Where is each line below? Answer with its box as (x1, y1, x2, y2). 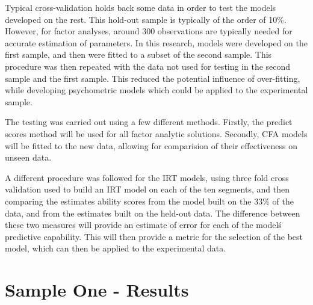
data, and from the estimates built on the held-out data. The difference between (5, 206, 300, 219)
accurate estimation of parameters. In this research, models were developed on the (5, 36, 308, 49)
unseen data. (5, 151, 52, 164)
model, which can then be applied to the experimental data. (5, 242, 226, 254)
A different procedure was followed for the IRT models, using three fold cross (5, 171, 289, 183)
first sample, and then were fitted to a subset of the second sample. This (5, 48, 272, 61)
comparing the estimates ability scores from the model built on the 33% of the (5, 194, 294, 207)
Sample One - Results (5, 277, 189, 302)
